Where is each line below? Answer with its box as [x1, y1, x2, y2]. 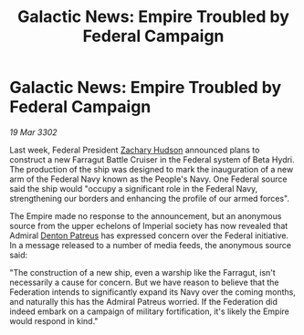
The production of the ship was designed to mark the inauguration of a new [9, 163, 294, 174]
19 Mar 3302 [9, 126, 58, 138]
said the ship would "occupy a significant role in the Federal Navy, [9, 183, 258, 194]
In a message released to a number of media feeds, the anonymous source [9, 239, 292, 250]
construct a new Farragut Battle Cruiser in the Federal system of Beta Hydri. [9, 153, 295, 165]
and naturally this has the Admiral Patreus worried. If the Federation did [9, 296, 278, 307]
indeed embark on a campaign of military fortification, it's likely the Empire [9, 306, 290, 317]
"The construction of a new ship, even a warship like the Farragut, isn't [9, 267, 276, 277]
